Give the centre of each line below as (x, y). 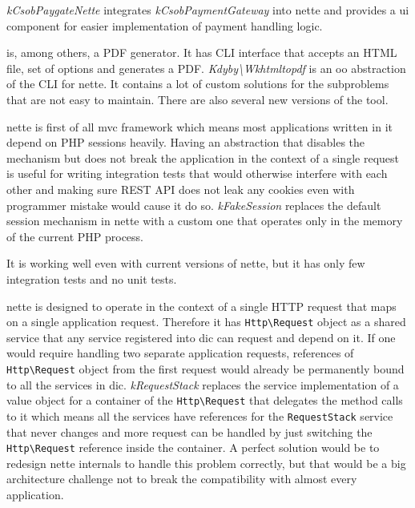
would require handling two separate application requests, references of (180, 353)
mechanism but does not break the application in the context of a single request (203, 157)
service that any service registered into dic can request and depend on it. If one (201, 337)
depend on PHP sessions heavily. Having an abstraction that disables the (186, 142)
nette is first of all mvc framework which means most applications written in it (199, 126)
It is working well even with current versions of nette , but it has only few (186, 263)
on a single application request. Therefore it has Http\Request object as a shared (206, 322)
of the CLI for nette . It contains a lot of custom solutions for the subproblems (198, 84)
